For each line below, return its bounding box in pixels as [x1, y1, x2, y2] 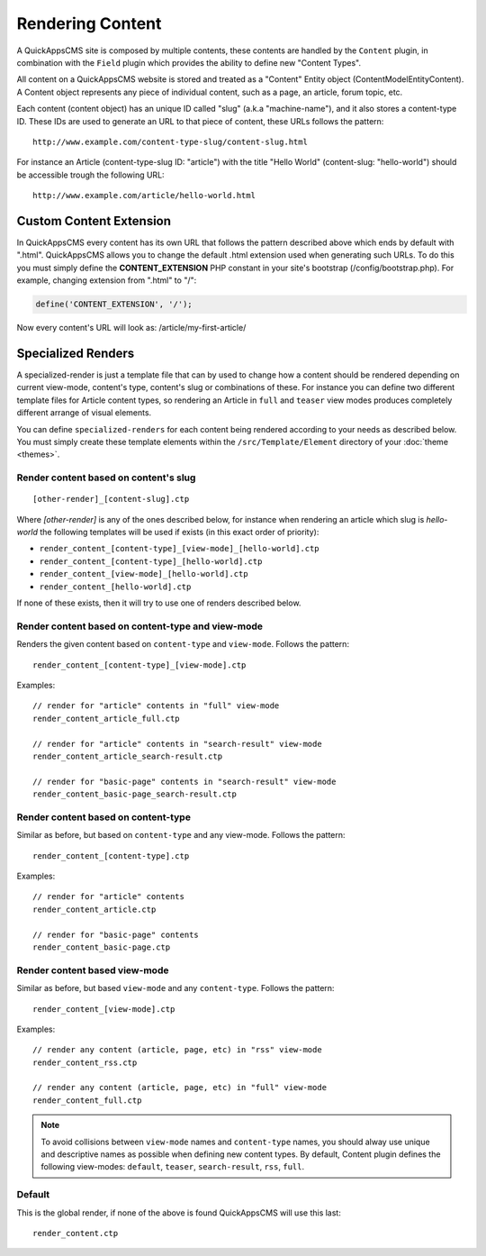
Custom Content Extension [16, 213, 171, 229]
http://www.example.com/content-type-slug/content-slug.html [32, 136, 308, 147]
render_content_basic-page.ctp [32, 942, 171, 952]
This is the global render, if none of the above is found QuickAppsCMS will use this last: [16, 1207, 341, 1218]
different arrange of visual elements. [16, 407, 152, 418]
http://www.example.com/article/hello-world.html [32, 190, 256, 201]
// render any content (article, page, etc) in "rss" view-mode [32, 1045, 323, 1055]
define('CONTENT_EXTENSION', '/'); [35, 299, 193, 310]
